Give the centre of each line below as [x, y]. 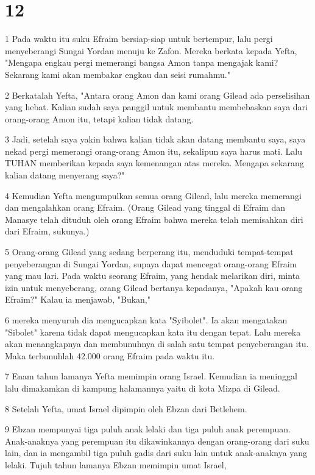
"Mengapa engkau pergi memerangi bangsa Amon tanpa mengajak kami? [142, 62]
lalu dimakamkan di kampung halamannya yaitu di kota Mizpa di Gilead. [143, 388]
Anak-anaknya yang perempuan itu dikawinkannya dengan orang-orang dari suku [157, 441]
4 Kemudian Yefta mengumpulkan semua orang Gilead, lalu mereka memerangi [153, 195]
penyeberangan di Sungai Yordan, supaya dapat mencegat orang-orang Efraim [151, 263]
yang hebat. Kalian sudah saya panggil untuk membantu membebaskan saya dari [156, 107]
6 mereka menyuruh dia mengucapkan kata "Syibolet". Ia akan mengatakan [146, 320]
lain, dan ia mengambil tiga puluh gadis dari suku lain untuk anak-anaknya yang [156, 453]
